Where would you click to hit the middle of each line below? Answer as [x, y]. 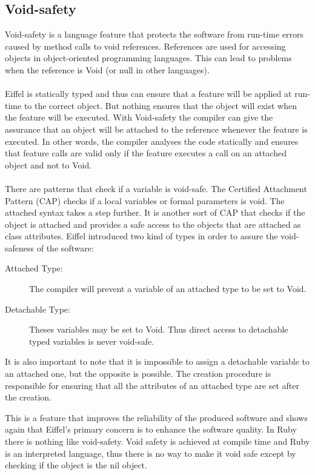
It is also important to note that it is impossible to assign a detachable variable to [157, 361]
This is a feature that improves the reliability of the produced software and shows [156, 417]
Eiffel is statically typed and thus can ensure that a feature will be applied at [148, 94]
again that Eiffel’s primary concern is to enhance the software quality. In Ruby [151, 429]
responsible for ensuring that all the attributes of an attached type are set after [152, 385]
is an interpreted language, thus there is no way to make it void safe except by [151, 453]
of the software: [65, 247]
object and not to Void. [48, 164]
